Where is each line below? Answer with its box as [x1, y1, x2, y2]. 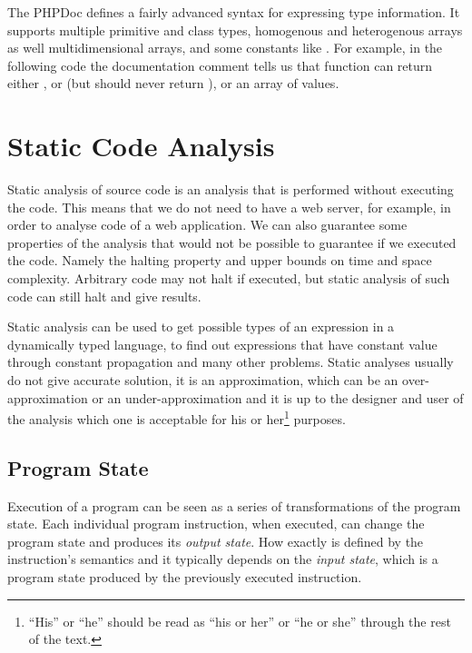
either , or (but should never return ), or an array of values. [7, 74, 339, 93]
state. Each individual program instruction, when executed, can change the [7, 514, 425, 533]
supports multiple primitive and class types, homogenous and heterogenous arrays [7, 20, 463, 39]
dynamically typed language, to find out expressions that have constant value [7, 334, 438, 353]
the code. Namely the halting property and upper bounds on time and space [7, 251, 432, 270]
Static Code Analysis [7, 127, 275, 164]
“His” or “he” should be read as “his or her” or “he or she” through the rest [28, 611, 451, 630]
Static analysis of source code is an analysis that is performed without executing [7, 180, 454, 199]
